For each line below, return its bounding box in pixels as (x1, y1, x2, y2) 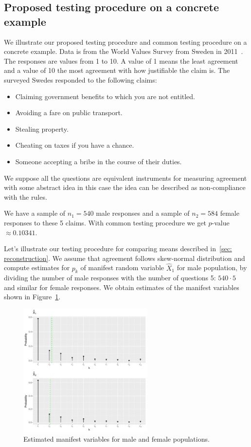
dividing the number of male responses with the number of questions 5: (4, 273, 216, 283)
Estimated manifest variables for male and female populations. (23, 434, 210, 444)
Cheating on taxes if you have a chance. (15, 140, 134, 150)
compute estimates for (4, 262, 70, 273)
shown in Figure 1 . (4, 292, 61, 302)
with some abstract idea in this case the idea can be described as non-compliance (4, 182, 246, 192)
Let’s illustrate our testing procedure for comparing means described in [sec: (4, 243, 232, 254)
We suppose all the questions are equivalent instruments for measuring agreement (4, 172, 247, 183)
